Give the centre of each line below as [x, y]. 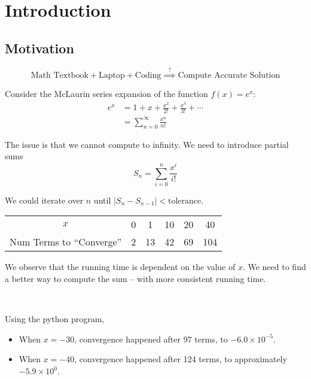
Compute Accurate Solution [229, 76]
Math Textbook [60, 76]
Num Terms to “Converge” [66, 242]
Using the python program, [55, 319]
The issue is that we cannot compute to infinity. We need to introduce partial [147, 144]
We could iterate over [44, 200]
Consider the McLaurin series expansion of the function [106, 94]
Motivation [39, 48]
